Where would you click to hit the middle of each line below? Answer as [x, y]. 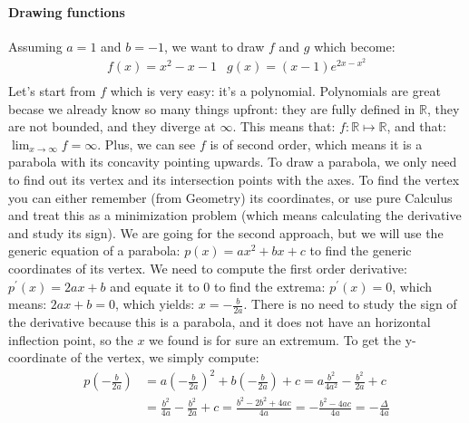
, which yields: [155, 304]
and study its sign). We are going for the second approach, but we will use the [226, 232]
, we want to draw [214, 46]
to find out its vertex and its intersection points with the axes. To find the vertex [234, 180]
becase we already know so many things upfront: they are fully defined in [212, 108]
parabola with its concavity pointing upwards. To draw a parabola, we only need [233, 162]
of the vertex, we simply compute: [165, 357]
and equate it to [155, 286]
